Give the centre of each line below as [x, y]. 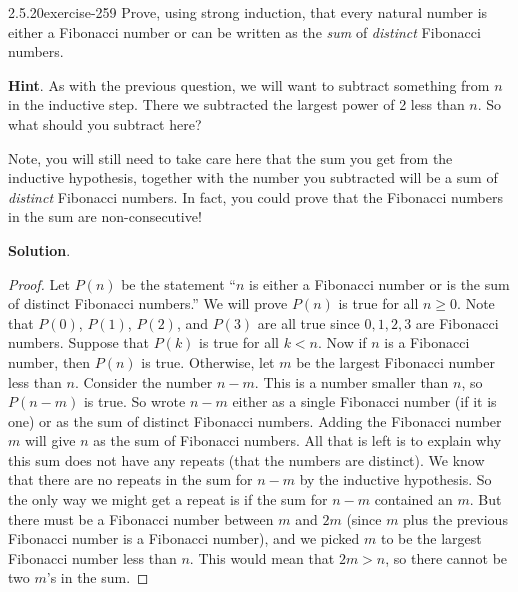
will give [50, 440]
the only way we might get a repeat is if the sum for [168, 499]
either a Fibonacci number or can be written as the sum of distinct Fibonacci [244, 31]
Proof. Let [39, 283]
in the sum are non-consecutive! [105, 216]
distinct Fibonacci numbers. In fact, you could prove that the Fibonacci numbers [255, 196]
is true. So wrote [134, 401]
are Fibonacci [457, 322]
